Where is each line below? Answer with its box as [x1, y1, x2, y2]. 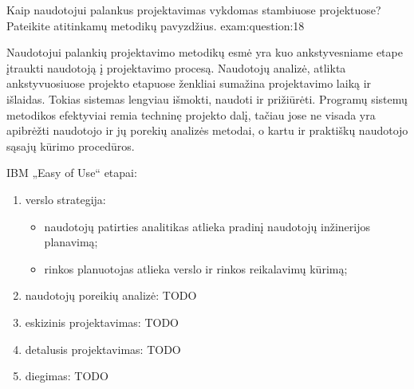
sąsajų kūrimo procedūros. [6, 137, 135, 154]
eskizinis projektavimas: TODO [25, 313, 179, 330]
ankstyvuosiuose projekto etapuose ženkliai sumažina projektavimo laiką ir [6, 75, 372, 92]
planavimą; [44, 234, 98, 250]
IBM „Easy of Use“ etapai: [6, 164, 137, 181]
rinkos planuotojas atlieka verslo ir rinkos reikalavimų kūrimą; [44, 260, 348, 277]
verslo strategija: [25, 191, 106, 207]
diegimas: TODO [25, 367, 108, 384]
